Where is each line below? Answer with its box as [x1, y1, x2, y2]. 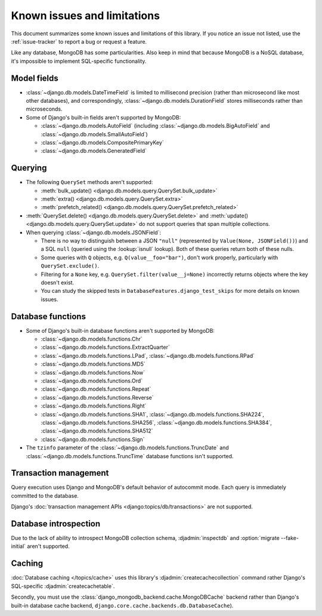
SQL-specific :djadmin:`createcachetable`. [11, 583, 115, 590]
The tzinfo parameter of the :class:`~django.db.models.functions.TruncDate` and [26, 444, 229, 451]
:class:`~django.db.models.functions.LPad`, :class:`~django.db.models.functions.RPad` [41, 352, 255, 359]
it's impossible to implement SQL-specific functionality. [11, 57, 147, 65]
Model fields [11, 73, 59, 83]
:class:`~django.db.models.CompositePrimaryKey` [41, 139, 164, 146]
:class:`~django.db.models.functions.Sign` [41, 436, 145, 443]
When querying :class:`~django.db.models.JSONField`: [26, 229, 161, 236]
